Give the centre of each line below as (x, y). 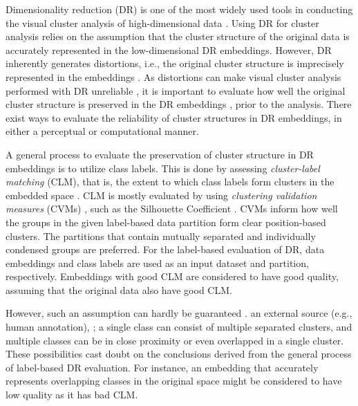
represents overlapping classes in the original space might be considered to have (174, 381)
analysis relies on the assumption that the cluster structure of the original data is (178, 36)
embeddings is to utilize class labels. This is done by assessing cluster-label (163, 168)
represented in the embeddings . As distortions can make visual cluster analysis (173, 76)
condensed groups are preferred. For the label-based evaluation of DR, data (165, 249)
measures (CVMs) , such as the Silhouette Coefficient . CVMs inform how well (172, 209)
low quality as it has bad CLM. (72, 395)
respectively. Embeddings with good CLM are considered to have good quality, (172, 276)
